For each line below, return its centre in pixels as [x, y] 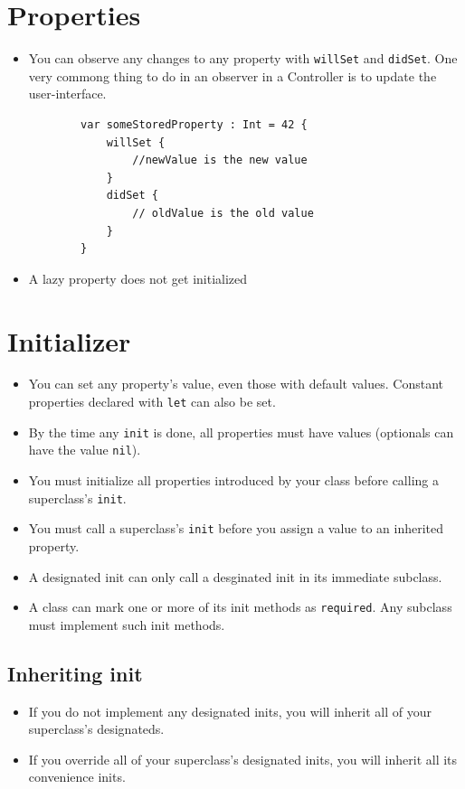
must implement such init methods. [127, 624]
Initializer [69, 340]
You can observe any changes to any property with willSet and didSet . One [243, 58]
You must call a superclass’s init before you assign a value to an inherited [236, 528]
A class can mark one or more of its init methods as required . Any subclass [240, 607]
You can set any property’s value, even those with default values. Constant [236, 384]
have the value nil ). [85, 450]
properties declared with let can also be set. [152, 402]
